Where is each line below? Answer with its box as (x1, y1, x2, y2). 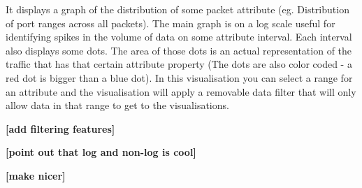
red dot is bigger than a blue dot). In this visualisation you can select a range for (6, 70, 353, 85)
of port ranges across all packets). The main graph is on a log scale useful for (6, 15, 335, 30)
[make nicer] (6, 168, 66, 182)
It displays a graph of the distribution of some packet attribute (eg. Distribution (6, 2, 349, 16)
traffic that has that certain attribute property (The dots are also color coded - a (6, 57, 352, 71)
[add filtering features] (6, 121, 115, 136)
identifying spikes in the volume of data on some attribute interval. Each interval (6, 29, 352, 44)
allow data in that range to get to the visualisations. (6, 98, 229, 113)
